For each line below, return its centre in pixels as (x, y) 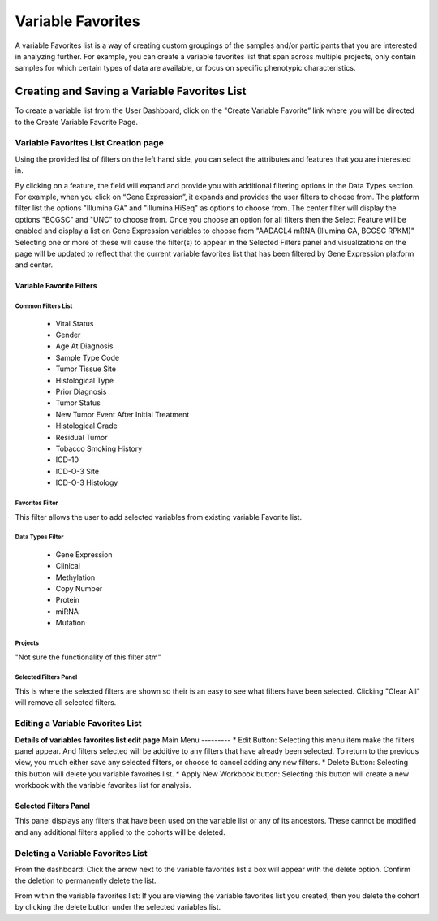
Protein (68, 600)
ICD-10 (67, 460)
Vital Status (75, 323)
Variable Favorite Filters (56, 286)
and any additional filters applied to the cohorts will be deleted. (120, 832)
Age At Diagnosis (84, 346)
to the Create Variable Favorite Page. (76, 122)
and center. (34, 265)
